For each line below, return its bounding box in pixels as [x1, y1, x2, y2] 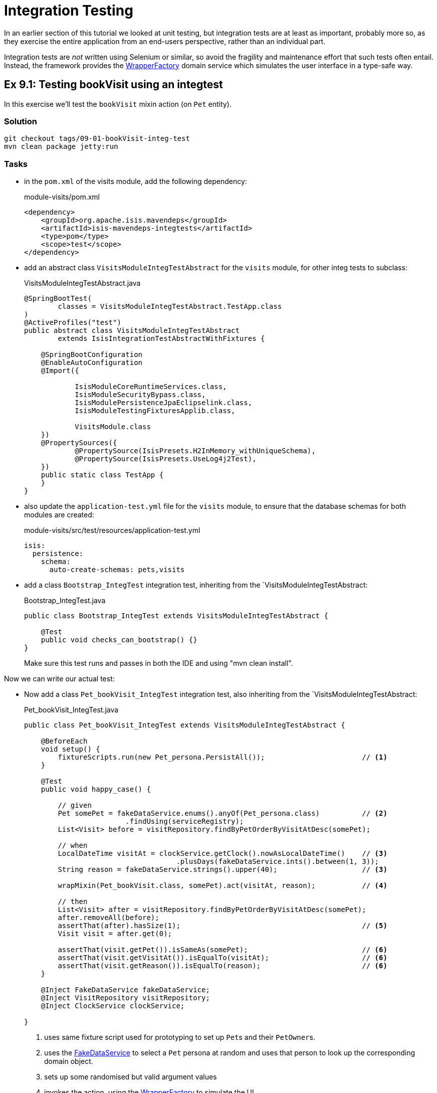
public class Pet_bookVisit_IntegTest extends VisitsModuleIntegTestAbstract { [24, 721, 345, 730]
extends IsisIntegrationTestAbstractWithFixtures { [58, 334, 265, 343]
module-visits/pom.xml [24, 193, 100, 202]
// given [58, 801, 92, 810]
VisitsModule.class [75, 423, 151, 431]
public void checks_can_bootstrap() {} [41, 636, 197, 644]
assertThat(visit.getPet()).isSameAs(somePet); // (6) [58, 946, 387, 954]
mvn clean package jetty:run [4, 142, 118, 151]
